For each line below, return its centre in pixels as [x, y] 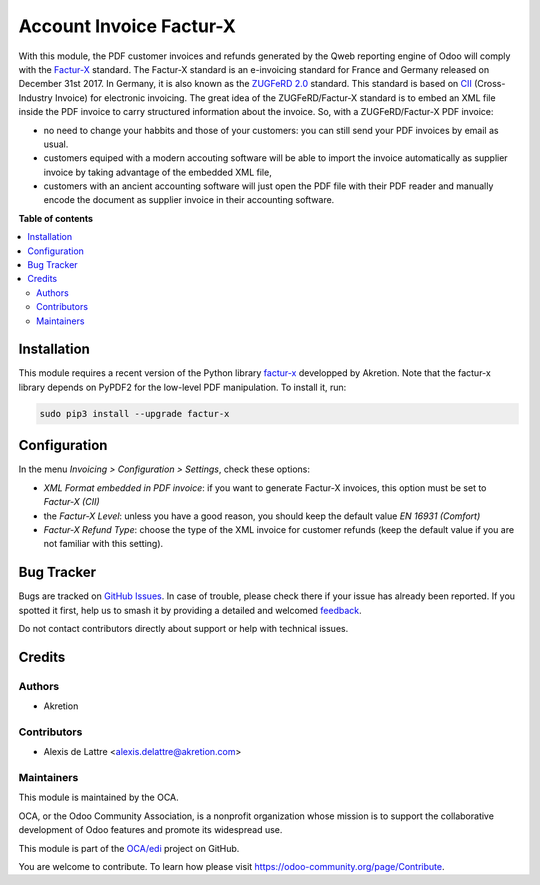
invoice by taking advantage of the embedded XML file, [157, 172]
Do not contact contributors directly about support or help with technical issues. [183, 628]
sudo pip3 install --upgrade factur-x [134, 413]
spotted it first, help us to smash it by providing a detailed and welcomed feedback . [190, 610]
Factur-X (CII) [71, 502]
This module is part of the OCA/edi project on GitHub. [129, 848]
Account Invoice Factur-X [127, 26]
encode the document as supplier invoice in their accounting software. [189, 200]
